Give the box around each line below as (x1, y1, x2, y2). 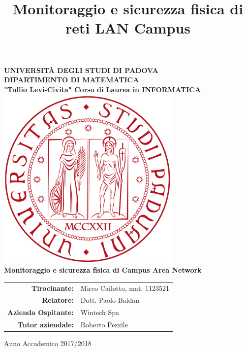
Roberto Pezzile (80, 319, 128, 330)
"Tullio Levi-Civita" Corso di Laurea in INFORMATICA (4, 84, 201, 94)
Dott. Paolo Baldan (80, 295, 140, 305)
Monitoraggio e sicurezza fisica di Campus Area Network (4, 265, 202, 275)
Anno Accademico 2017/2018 (4, 338, 92, 349)
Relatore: (42, 295, 74, 305)
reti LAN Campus (65, 18, 191, 38)
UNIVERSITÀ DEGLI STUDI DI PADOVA (4, 65, 158, 75)
